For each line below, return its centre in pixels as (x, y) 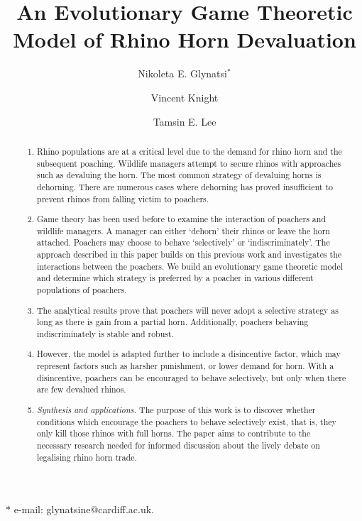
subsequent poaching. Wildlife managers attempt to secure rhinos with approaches (189, 163)
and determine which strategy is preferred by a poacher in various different (175, 278)
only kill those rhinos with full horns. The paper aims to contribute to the (174, 433)
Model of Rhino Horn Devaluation (185, 39)
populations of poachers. (82, 290)
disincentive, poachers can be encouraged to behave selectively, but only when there (192, 377)
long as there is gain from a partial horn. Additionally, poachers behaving (173, 322)
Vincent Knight (185, 97)
